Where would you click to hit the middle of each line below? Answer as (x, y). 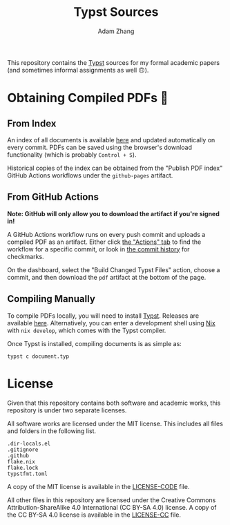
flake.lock (23, 468)
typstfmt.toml (28, 474)
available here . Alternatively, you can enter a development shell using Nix (111, 323)
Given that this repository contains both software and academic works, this (114, 403)
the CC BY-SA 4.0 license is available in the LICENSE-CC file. (94, 515)
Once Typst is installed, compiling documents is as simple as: (94, 343)
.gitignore (23, 450)
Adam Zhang (116, 31)
